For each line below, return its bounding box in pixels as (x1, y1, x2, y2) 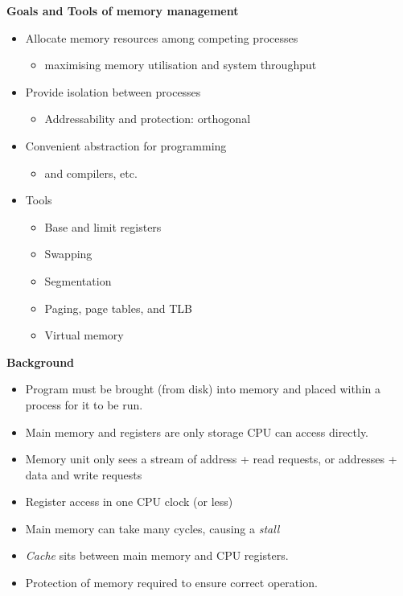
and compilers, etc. (44, 164, 138, 181)
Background (6, 353, 75, 370)
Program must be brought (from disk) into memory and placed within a (25, 380, 380, 397)
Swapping (44, 245, 93, 262)
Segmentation (44, 272, 112, 289)
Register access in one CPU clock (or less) (25, 493, 233, 510)
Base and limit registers (44, 218, 162, 235)
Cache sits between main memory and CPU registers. (25, 547, 289, 564)
